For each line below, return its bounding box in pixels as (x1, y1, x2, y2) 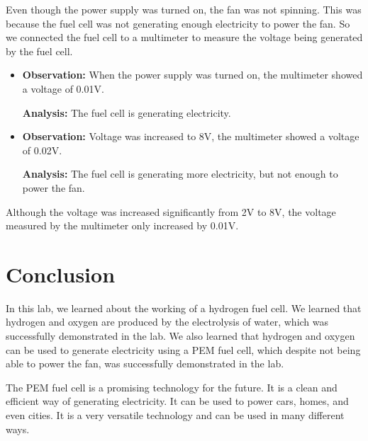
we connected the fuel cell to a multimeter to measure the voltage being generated (6, 30, 363, 45)
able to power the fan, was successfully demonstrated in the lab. (6, 356, 284, 371)
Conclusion (6, 259, 116, 288)
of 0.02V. (22, 142, 62, 157)
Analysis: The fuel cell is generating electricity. (22, 105, 231, 120)
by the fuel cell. (6, 43, 73, 58)
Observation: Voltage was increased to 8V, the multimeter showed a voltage (22, 129, 359, 144)
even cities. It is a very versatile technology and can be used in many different (6, 408, 345, 422)
